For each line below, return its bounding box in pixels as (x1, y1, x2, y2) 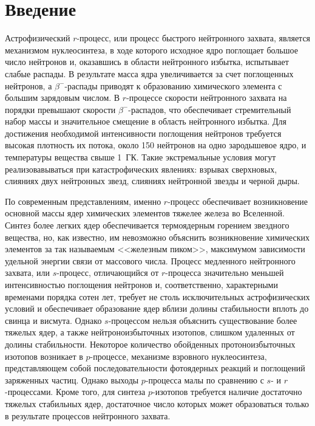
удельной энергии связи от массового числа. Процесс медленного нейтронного (5, 254, 296, 267)
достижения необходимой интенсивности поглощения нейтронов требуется (5, 126, 282, 139)
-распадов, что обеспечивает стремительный (128, 103, 291, 115)
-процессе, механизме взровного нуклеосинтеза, (90, 349, 267, 362)
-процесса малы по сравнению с (145, 373, 264, 386)
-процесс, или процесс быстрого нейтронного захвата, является (76, 32, 311, 44)
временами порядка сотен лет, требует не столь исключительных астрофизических (5, 290, 310, 303)
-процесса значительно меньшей (165, 266, 284, 279)
